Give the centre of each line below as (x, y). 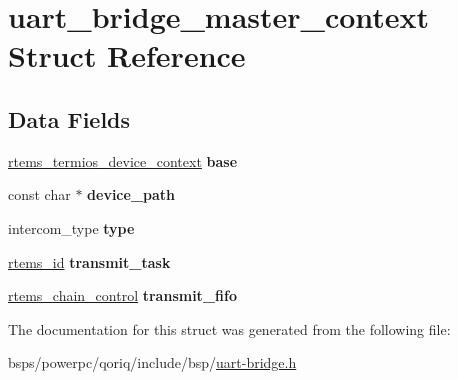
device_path (131, 194)
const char (39, 194)
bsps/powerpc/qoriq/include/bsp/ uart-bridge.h (152, 362)
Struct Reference (127, 55)
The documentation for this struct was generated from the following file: (229, 328)
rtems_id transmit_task (89, 261)
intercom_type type (71, 227)
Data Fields (69, 118)
